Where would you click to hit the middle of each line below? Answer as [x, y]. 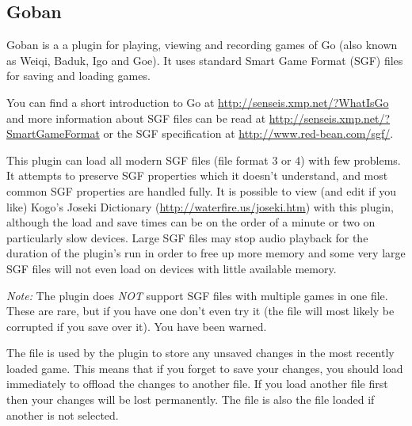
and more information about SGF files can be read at [136, 118]
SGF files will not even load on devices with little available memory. [172, 268]
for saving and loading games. [78, 76]
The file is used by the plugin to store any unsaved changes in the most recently [200, 353]
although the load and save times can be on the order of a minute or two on [191, 222]
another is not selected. [63, 415]
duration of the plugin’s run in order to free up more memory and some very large [206, 253]
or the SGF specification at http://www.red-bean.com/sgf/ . [248, 133]
